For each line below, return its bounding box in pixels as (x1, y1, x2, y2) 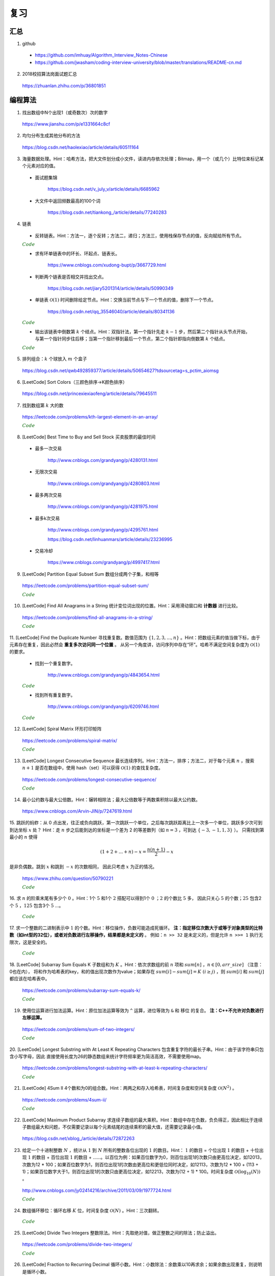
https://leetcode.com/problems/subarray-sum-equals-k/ (22, 987, 141, 993)
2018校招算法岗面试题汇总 (22, 71, 77, 77)
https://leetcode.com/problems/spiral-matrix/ (22, 738, 117, 744)
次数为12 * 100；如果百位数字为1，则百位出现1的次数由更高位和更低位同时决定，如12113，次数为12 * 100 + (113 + (22, 1161, 259, 1167)
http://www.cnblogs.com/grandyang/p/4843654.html (47, 672, 160, 678)
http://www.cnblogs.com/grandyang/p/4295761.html (47, 527, 158, 533)
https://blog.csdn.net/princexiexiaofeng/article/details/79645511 (22, 390, 157, 397)
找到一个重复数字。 (35, 660, 75, 666)
